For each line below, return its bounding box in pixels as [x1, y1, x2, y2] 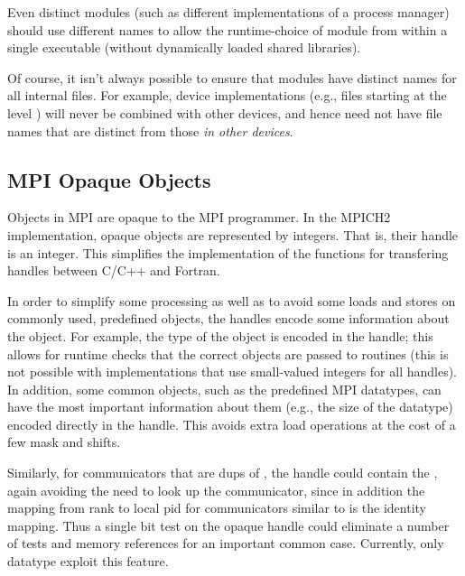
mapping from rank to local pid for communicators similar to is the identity [7, 498, 427, 517]
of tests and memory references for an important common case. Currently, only [7, 534, 444, 553]
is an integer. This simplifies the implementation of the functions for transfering [7, 243, 449, 262]
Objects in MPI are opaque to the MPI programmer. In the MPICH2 [7, 208, 391, 227]
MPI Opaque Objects [7, 165, 211, 193]
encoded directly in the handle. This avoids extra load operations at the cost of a [7, 414, 456, 433]
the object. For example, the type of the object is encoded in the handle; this [7, 326, 433, 345]
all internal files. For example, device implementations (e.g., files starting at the [7, 86, 447, 105]
